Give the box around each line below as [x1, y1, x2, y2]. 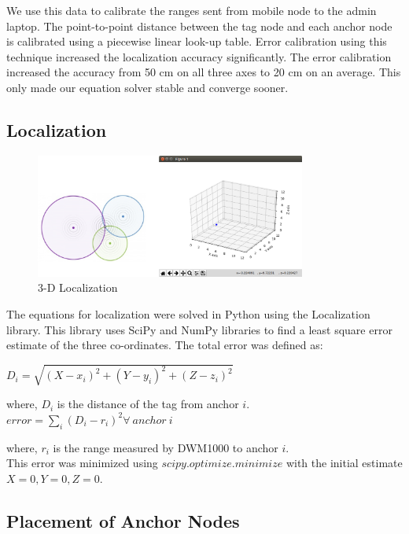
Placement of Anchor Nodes [6, 508, 240, 532]
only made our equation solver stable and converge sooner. [6, 79, 289, 95]
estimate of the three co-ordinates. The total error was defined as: [6, 337, 323, 353]
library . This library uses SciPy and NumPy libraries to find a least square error [6, 321, 392, 337]
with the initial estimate [286, 455, 403, 471]
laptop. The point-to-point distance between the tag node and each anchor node [6, 17, 392, 34]
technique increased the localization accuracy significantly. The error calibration [6, 48, 392, 64]
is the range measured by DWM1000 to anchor [53, 439, 278, 455]
